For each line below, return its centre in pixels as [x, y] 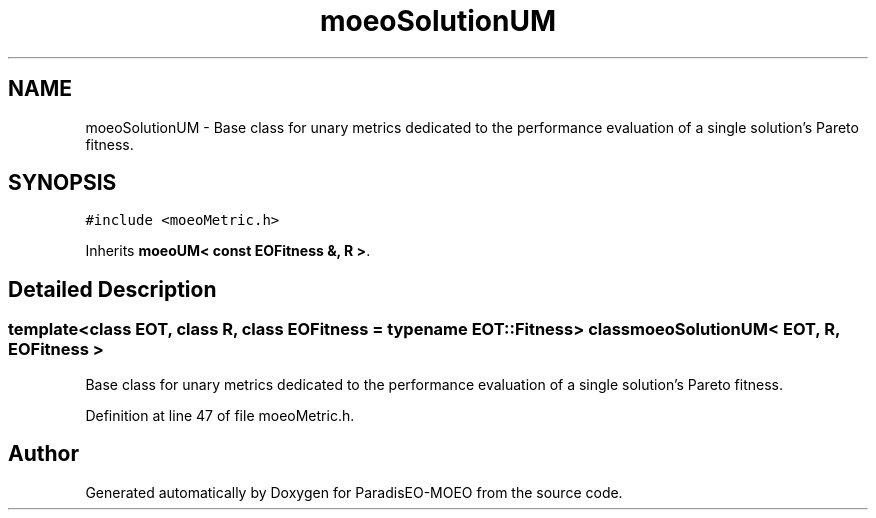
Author [43, 454]
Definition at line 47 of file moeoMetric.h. [220, 415]
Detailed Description [112, 289]
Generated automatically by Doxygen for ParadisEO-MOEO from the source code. [354, 492]
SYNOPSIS [62, 183]
